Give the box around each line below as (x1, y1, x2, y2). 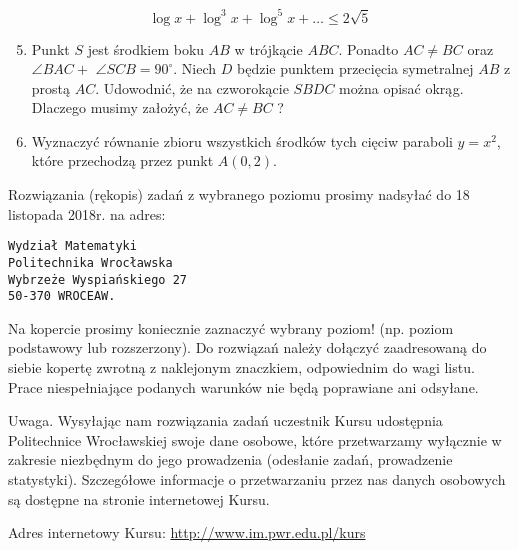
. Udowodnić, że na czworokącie (95, 77, 289, 98)
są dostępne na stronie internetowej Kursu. (8, 488, 270, 509)
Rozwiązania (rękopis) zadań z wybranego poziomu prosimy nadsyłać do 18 (8, 184, 470, 205)
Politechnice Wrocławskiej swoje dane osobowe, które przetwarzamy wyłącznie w (8, 429, 502, 450)
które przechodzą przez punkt (31, 150, 214, 171)
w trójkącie (234, 38, 303, 59)
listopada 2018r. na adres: (8, 203, 166, 224)
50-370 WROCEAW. (8, 289, 116, 304)
